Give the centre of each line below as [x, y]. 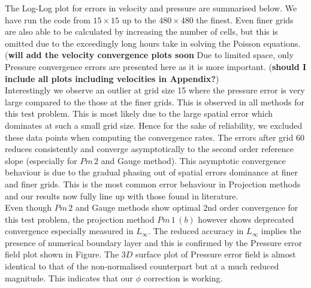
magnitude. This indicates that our [69, 278]
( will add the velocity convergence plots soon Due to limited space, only [149, 55]
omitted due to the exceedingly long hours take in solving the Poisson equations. [153, 43]
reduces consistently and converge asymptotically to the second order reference [150, 149]
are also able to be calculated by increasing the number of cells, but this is [141, 31]
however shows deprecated [246, 219]
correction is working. [183, 278]
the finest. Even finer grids [245, 19]
